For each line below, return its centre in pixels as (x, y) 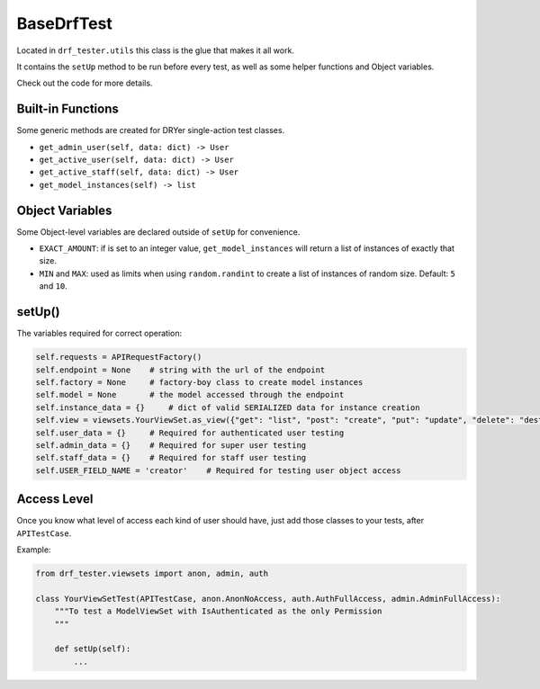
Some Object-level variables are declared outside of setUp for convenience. (158, 232)
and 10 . (53, 286)
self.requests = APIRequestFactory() (119, 357)
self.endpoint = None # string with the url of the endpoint (180, 370)
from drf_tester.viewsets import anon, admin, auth (152, 573)
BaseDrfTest (64, 23)
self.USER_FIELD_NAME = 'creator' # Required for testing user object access (218, 470)
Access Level (55, 499)
